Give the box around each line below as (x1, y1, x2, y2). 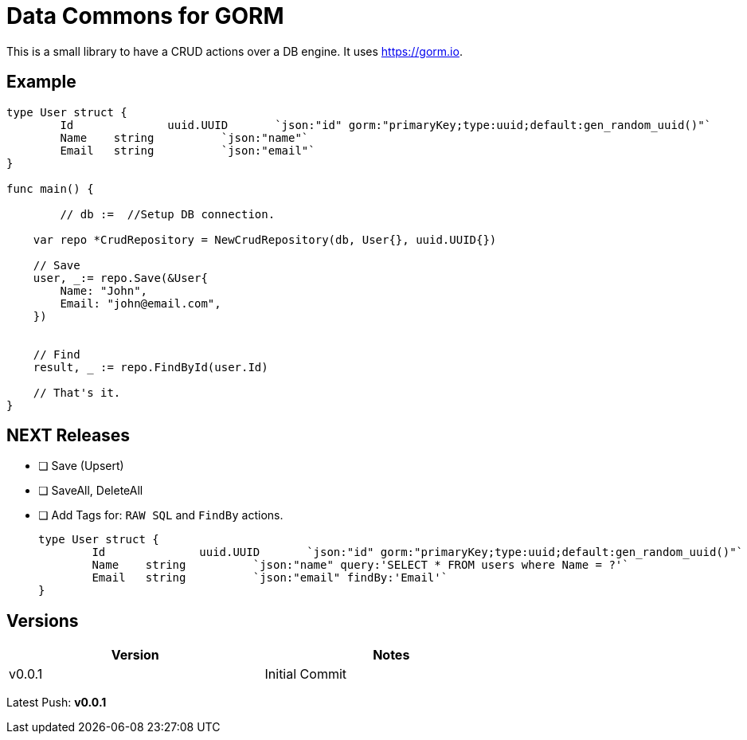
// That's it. (33, 386, 121, 399)
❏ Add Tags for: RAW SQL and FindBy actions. (38, 508, 284, 523)
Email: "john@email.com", (60, 296, 221, 310)
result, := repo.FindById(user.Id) (33, 360, 268, 374)
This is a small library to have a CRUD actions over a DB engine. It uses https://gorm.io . (6, 44, 463, 58)
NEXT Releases (6, 425, 131, 446)
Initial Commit (264, 666, 347, 683)
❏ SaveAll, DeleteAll (38, 484, 143, 498)
